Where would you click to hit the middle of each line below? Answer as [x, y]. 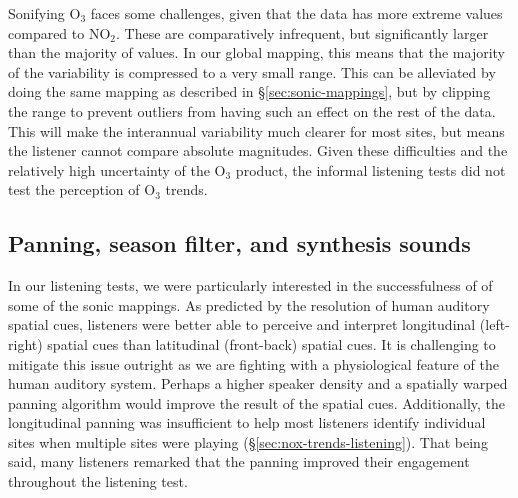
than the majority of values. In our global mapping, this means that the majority [256, 52]
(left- [494, 324]
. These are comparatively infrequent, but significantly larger [302, 32]
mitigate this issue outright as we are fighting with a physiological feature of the [253, 363]
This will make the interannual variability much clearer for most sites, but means [256, 130]
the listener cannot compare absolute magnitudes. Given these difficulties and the [258, 150]
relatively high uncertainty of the [109, 169]
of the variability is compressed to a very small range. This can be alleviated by [252, 71]
